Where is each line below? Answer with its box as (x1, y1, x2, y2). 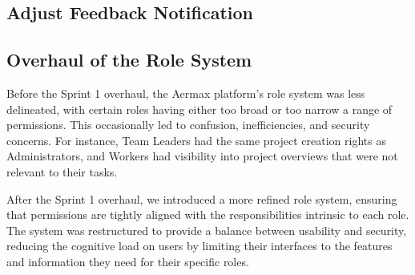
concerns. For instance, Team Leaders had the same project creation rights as (6, 131, 386, 148)
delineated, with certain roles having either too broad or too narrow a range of (6, 100, 393, 117)
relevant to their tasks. (6, 163, 118, 180)
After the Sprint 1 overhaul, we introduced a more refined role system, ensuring (6, 190, 397, 207)
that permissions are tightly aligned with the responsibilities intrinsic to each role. (6, 206, 409, 223)
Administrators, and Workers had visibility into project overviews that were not (6, 148, 398, 164)
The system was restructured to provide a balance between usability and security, (6, 221, 407, 238)
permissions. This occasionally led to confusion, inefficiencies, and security (6, 116, 370, 133)
